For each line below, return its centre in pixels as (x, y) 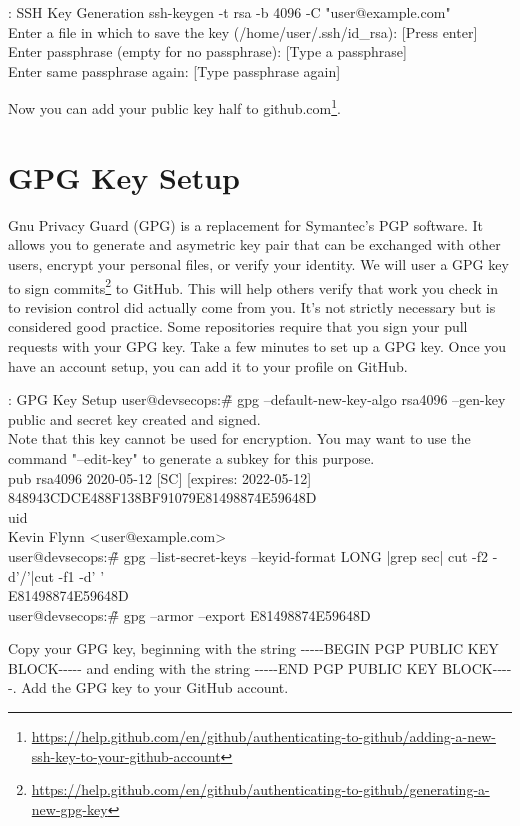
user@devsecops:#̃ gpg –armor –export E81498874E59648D (189, 614)
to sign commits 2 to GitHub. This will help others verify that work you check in (253, 286)
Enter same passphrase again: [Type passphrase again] (174, 70)
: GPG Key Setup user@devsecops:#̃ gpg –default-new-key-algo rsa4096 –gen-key (257, 399)
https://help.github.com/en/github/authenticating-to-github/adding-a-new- (263, 736)
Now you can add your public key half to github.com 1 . (174, 107)
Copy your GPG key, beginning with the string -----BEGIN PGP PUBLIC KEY (253, 648)
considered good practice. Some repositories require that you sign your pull (238, 326)
